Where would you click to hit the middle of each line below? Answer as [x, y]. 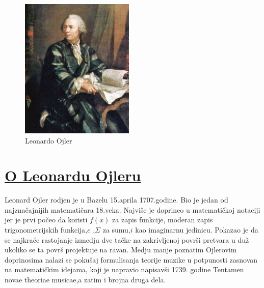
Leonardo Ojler [49, 140]
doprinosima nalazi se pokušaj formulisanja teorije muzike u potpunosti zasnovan [131, 259]
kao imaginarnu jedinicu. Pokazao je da [197, 230]
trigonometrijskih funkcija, [46, 230]
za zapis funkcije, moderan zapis [163, 220]
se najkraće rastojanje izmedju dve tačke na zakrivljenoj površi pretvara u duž [127, 239]
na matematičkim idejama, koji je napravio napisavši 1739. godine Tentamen [124, 269]
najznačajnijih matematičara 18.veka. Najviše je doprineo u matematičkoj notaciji [133, 209]
